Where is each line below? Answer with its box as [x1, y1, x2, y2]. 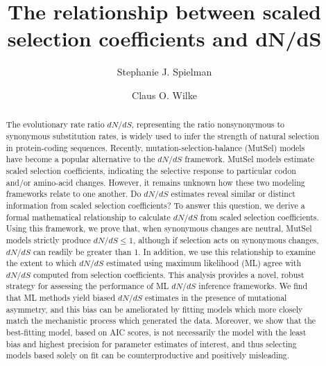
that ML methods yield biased [6, 292, 115, 304]
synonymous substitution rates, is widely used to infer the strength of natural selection [6, 130, 320, 141]
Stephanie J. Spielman [117, 64, 212, 79]
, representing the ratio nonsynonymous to [131, 119, 285, 130]
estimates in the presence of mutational [145, 292, 287, 304]
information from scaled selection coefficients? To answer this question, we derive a [6, 199, 305, 211]
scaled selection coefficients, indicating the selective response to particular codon [6, 164, 296, 176]
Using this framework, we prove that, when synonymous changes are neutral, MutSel [6, 223, 312, 234]
